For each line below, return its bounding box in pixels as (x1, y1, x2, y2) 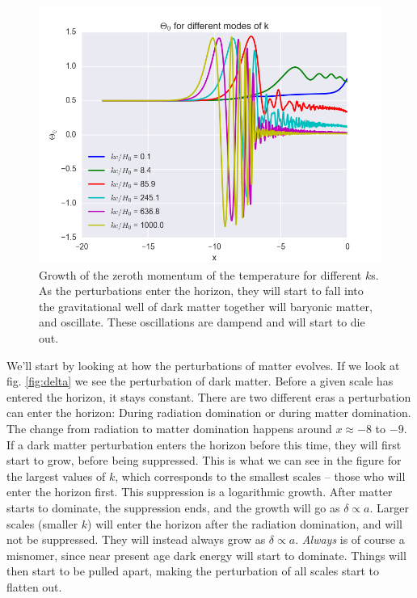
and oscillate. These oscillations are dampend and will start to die (39, 314, 365, 331)
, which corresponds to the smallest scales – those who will (115, 467, 406, 484)
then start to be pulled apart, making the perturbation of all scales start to (6, 562, 379, 579)
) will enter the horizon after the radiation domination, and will (87, 515, 402, 532)
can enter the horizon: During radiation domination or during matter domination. (6, 404, 411, 421)
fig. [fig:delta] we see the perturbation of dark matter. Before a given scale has (6, 373, 394, 390)
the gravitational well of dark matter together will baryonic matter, (39, 297, 373, 314)
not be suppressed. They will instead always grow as (6, 531, 266, 548)
